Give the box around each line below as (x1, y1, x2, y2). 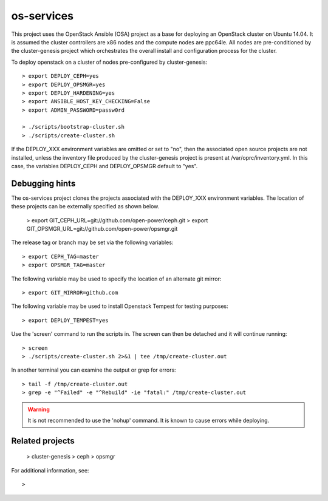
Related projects (11, 435, 75, 446)
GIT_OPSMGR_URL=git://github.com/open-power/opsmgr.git (26, 225, 178, 233)
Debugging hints (11, 178, 76, 188)
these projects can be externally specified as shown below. (11, 203, 160, 210)
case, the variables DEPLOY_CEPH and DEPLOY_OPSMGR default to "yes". (11, 163, 198, 170)
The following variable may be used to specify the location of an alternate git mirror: (11, 275, 222, 282)
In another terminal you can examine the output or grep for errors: (11, 366, 176, 373)
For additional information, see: (11, 466, 89, 474)
